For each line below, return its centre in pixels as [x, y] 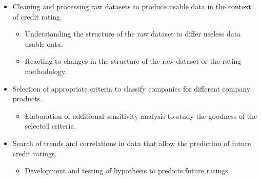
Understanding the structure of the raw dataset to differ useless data [133, 34]
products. [27, 99]
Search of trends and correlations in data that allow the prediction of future [132, 143]
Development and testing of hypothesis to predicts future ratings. [127, 171]
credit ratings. [35, 153]
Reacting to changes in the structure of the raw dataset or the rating [133, 61]
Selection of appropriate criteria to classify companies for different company [132, 88]
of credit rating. [37, 16]
